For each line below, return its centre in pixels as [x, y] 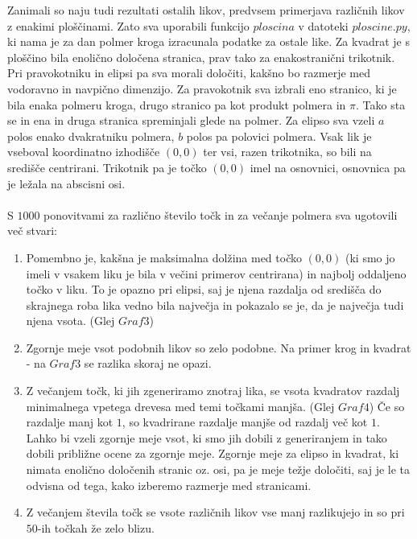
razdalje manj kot [70, 422]
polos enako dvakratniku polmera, [91, 136]
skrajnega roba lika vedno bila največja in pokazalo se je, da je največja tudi [215, 304]
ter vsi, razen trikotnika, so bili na [287, 152]
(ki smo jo [370, 257]
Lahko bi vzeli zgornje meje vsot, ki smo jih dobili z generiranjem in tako [206, 437]
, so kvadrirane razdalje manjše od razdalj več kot [245, 422]
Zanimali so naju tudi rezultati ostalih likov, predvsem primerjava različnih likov [206, 10]
